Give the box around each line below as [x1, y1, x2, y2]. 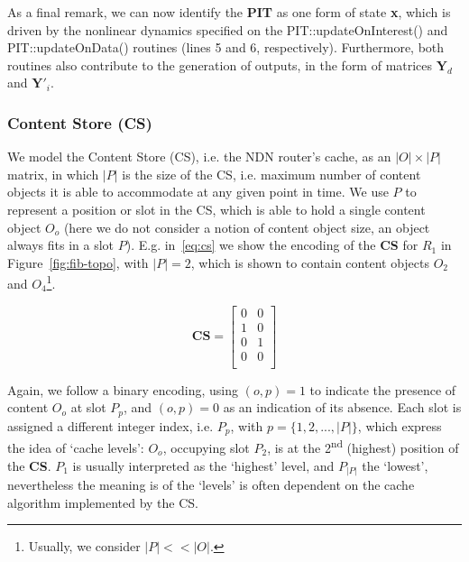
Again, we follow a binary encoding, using [7, 380, 239, 399]
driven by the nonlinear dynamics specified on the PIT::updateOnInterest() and [7, 20, 448, 39]
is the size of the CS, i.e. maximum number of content [122, 164, 421, 183]
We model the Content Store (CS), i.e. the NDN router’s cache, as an [7, 147, 391, 166]
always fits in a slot [7, 235, 115, 254]
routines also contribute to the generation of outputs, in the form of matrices [7, 55, 433, 74]
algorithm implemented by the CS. [7, 493, 198, 511]
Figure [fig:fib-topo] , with [7, 253, 149, 272]
